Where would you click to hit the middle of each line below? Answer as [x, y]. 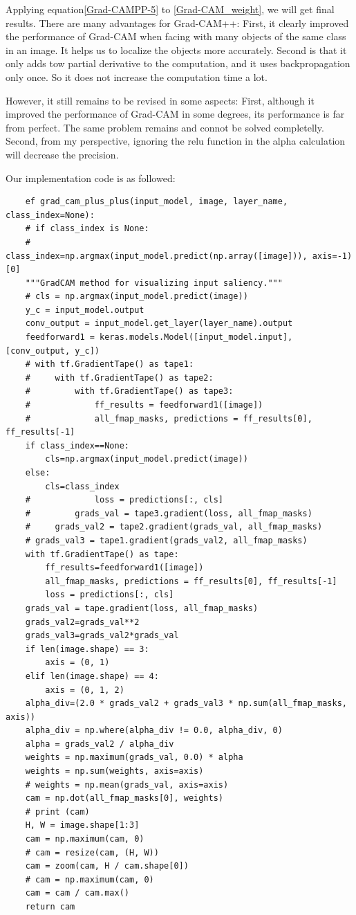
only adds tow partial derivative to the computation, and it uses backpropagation [178, 63]
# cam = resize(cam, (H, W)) [92, 852]
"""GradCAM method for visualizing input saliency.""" [154, 283]
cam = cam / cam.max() [77, 893]
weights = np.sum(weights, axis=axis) [114, 771]
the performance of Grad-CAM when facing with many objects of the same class [176, 36]
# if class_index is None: [87, 229]
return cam [50, 907]
